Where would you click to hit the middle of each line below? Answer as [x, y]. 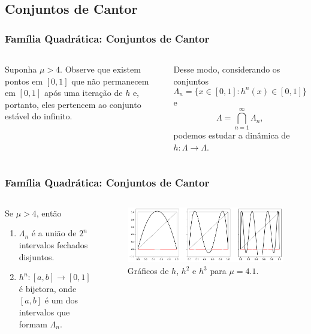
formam [33, 324]
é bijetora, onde [48, 288]
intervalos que [44, 312]
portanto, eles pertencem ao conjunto [73, 104]
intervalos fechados [53, 245]
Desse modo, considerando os [227, 69]
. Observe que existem [100, 69]
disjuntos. [37, 256]
